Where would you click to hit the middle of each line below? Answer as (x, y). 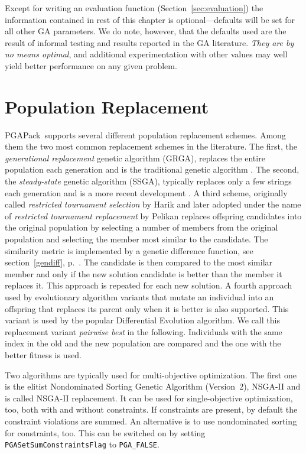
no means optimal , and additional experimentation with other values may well (146, 54)
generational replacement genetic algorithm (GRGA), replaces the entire (135, 158)
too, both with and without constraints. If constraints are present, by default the (151, 409)
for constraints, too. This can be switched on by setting (105, 432)
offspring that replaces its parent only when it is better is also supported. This (147, 308)
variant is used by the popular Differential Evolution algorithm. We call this (142, 320)
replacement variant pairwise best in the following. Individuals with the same (144, 331)
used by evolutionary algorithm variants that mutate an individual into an (139, 297)
